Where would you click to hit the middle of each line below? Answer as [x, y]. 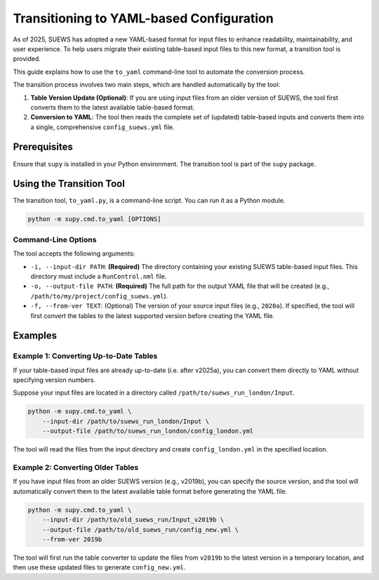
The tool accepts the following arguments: [74, 253]
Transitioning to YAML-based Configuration [143, 18]
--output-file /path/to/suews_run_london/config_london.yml [148, 431]
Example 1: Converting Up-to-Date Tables [85, 356]
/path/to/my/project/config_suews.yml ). [99, 296]
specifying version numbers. [54, 380]
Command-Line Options [55, 239]
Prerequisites [43, 147]
